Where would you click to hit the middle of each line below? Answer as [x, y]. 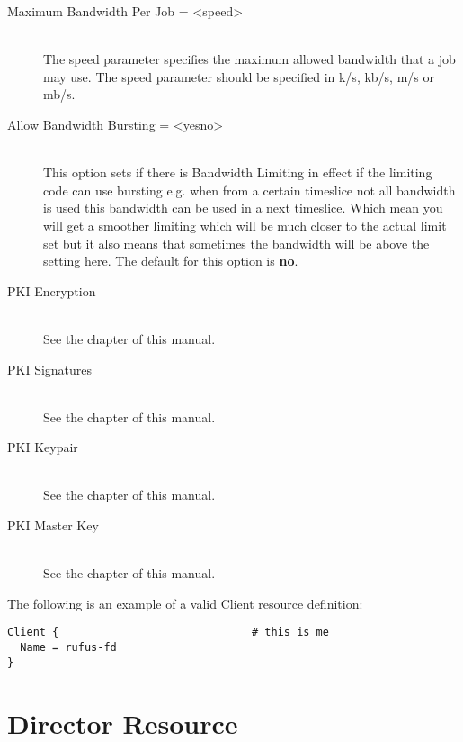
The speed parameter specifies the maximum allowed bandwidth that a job [249, 59]
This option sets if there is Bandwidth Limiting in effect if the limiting [238, 172]
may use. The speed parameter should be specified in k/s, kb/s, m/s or [239, 76]
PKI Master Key [53, 525]
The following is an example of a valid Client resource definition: [185, 603]
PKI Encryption [52, 290]
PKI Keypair [43, 447]
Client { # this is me [168, 633]
